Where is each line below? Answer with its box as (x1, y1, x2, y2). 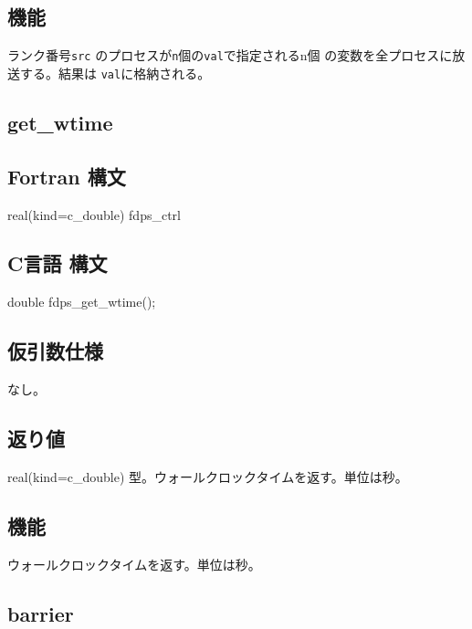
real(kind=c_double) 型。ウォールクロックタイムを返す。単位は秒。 (7, 467, 408, 486)
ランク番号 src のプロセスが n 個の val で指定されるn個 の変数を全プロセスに (7, 46, 453, 65)
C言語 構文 (7, 249, 108, 278)
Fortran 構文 (7, 162, 126, 190)
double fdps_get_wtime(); (7, 292, 156, 311)
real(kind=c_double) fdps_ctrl (7, 204, 181, 224)
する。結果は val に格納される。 (19, 63, 211, 82)
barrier (7, 599, 74, 627)
